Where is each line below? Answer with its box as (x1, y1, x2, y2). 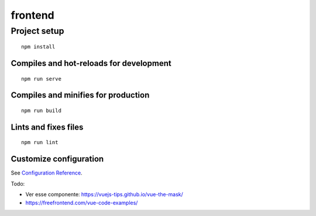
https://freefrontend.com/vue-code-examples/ (25, 199, 138, 206)
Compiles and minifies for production (11, 90, 150, 100)
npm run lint (21, 139, 59, 146)
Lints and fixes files (11, 122, 84, 132)
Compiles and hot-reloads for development (11, 58, 172, 68)
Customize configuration (11, 154, 104, 164)
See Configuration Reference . (11, 169, 83, 176)
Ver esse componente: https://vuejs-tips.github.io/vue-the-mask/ (25, 191, 184, 198)
